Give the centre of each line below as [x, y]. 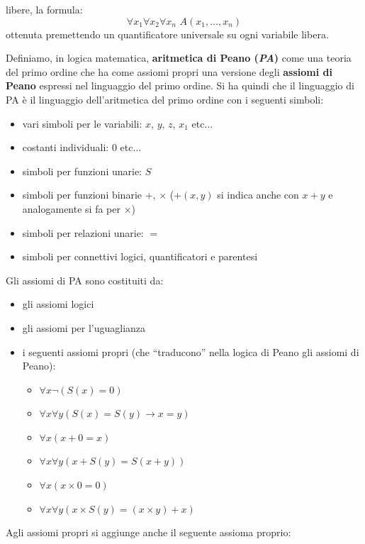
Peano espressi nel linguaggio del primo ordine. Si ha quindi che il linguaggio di [180, 85]
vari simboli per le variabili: [82, 123]
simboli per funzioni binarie [82, 195]
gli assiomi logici [58, 304]
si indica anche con [258, 195]
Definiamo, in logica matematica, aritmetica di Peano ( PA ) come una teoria [179, 58]
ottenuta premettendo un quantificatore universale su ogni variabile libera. [167, 34]
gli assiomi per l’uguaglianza [84, 327]
